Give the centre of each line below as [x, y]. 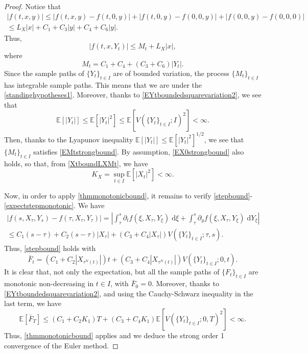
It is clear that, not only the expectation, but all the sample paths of [112, 272]
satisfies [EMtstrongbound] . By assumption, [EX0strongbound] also [139, 151]
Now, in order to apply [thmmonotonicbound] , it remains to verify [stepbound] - [128, 195]
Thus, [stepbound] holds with [50, 248]
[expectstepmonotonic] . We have [54, 205]
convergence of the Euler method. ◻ [61, 345]
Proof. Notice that [33, 6]
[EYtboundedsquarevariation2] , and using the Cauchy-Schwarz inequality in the [129, 293]
